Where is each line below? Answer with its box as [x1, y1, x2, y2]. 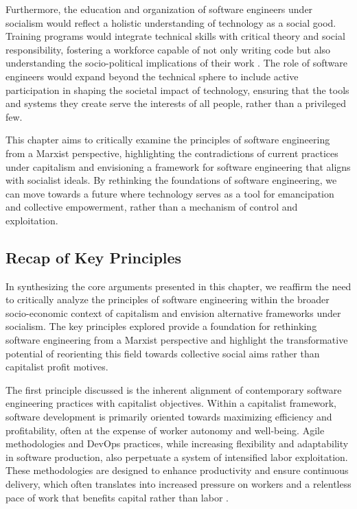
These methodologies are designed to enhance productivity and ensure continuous [5, 463, 349, 477]
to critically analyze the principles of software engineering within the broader [5, 292, 330, 307]
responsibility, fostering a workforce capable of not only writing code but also [5, 42, 331, 56]
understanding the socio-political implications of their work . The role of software [5, 56, 347, 70]
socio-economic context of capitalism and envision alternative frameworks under [5, 305, 341, 320]
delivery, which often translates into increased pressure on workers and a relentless [5, 477, 352, 491]
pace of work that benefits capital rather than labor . [5, 490, 229, 504]
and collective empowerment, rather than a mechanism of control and [5, 200, 298, 214]
